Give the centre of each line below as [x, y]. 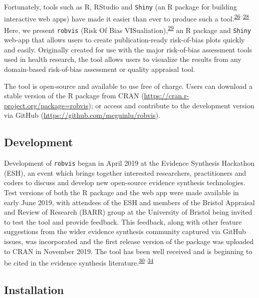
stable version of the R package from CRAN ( [74, 96]
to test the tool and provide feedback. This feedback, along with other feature [123, 221]
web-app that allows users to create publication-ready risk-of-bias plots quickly [125, 40]
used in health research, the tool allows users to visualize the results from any [123, 59]
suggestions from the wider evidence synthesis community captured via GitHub [125, 231]
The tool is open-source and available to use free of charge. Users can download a [128, 86]
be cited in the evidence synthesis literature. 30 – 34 [79, 262]
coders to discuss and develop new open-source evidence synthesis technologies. [125, 182]
